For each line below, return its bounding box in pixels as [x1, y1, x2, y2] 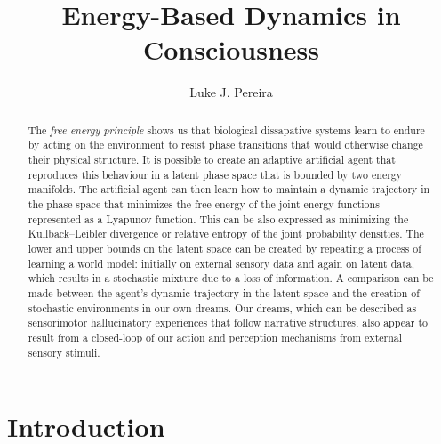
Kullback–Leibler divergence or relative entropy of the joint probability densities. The [28, 226, 424, 241]
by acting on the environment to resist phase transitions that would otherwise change [28, 137, 423, 152]
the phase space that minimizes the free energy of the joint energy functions [28, 196, 380, 211]
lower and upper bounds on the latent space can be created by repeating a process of [28, 240, 421, 255]
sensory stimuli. [28, 344, 100, 359]
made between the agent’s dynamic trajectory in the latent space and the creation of [28, 285, 420, 300]
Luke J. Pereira [189, 83, 273, 101]
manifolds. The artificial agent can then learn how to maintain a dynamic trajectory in [28, 182, 430, 197]
